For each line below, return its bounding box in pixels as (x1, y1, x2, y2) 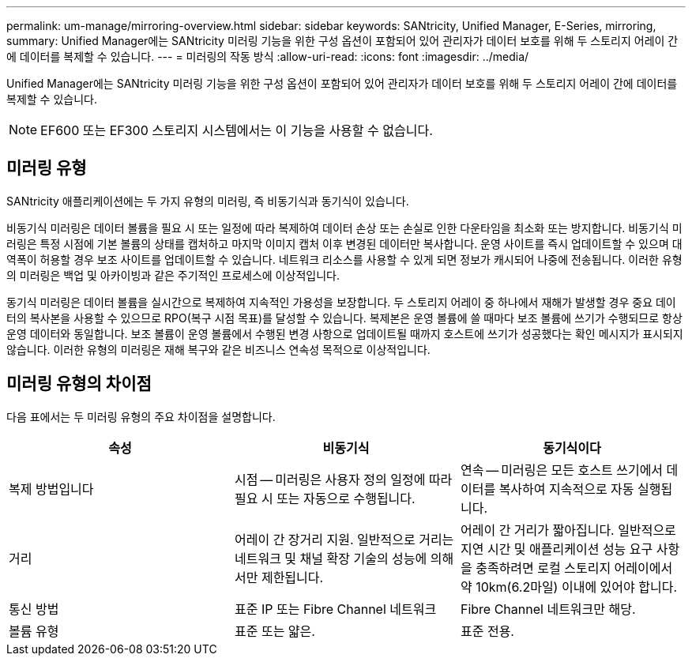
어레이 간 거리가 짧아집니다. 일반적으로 (460, 521, 676, 538)
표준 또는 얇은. (234, 623, 315, 639)
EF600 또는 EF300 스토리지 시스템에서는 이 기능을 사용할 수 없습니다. (40, 122, 433, 138)
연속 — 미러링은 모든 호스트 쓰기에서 (460, 461, 664, 478)
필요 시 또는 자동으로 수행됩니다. (234, 490, 416, 506)
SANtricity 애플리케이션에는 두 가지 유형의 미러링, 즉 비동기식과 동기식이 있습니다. (6, 194, 409, 208)
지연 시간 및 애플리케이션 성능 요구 (460, 540, 653, 557)
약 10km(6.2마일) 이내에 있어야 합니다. (460, 578, 678, 595)
